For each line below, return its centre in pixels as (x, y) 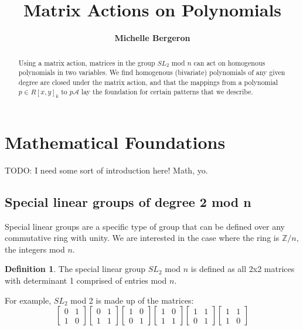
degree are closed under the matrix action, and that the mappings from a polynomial (148, 82)
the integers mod (35, 249)
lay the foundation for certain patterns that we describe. (167, 92)
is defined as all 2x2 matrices (243, 269)
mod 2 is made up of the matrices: (132, 300)
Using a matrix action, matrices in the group (87, 62)
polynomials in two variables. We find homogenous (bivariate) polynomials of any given (152, 72)
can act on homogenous (229, 62)
